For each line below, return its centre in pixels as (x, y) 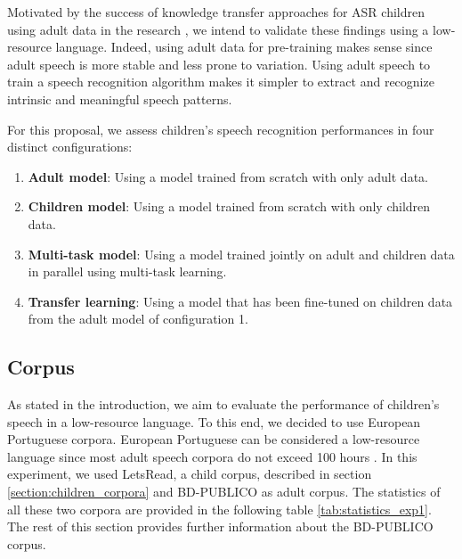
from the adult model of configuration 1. (138, 319)
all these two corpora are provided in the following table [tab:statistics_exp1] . (219, 509)
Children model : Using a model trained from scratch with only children (229, 206)
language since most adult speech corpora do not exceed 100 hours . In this (212, 456)
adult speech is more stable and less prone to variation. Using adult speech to (219, 64)
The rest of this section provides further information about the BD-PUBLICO (220, 526)
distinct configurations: (70, 147)
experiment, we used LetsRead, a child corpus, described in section (190, 474)
